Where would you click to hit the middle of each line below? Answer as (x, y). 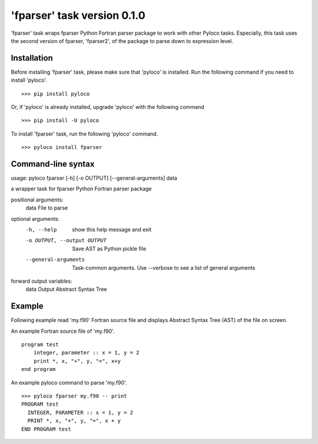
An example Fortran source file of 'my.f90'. (63, 331)
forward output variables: (42, 281)
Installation (32, 58)
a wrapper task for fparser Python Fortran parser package (82, 189)
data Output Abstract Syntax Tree (66, 289)
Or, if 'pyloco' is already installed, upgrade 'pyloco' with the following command (107, 107)
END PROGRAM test (46, 429)
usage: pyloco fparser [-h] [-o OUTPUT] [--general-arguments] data (94, 178)
